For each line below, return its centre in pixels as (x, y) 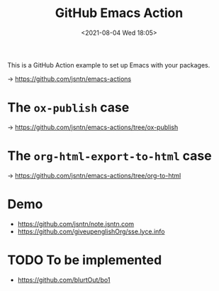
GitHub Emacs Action (119, 13)
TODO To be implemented (85, 260)
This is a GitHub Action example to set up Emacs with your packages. (109, 65)
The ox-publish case (68, 108)
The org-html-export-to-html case (109, 156)
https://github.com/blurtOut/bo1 (64, 280)
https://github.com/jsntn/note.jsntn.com (76, 224)
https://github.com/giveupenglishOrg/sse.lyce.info (91, 231)
